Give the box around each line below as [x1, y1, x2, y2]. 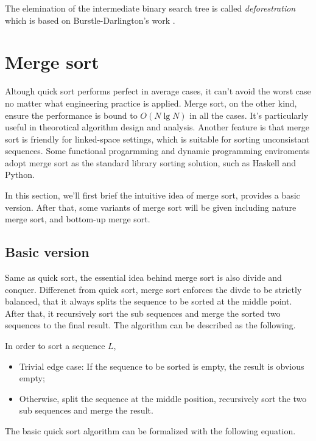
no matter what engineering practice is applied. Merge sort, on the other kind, [5, 96, 297, 109]
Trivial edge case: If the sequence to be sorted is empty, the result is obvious [19, 359, 304, 372]
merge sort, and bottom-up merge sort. [5, 213, 150, 225]
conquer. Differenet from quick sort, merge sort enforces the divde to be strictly [5, 283, 302, 295]
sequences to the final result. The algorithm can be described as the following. [5, 319, 296, 331]
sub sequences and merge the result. [19, 404, 153, 417]
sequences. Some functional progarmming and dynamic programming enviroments [5, 144, 310, 157]
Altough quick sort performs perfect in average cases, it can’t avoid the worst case [5, 85, 311, 97]
